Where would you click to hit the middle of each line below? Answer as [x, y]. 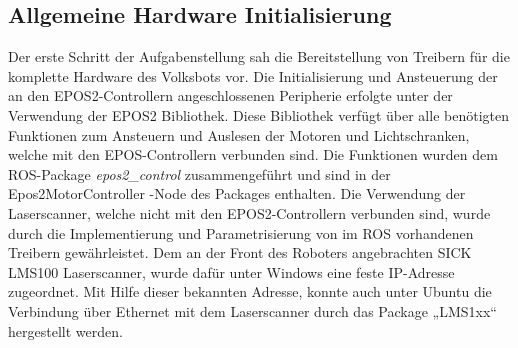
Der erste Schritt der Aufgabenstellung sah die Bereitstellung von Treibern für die [259, 56]
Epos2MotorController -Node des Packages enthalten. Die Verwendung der [237, 193]
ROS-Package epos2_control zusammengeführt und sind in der [199, 173]
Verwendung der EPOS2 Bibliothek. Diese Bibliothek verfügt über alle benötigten [258, 114]
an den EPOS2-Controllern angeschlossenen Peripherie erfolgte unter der [230, 95]
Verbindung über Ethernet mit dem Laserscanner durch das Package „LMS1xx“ [252, 310]
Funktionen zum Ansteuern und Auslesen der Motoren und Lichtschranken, [239, 134]
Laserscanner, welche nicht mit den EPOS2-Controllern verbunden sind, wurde [249, 212]
